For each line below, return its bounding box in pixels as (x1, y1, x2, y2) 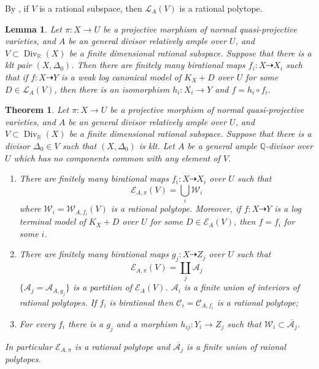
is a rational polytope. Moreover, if (110, 202, 241, 215)
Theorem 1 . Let (5, 103, 69, 116)
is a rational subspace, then (39, 2, 142, 14)
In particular (5, 340, 53, 352)
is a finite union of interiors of (183, 281, 300, 293)
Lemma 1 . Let (5, 22, 62, 35)
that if (5, 70, 28, 83)
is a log (274, 202, 301, 215)
